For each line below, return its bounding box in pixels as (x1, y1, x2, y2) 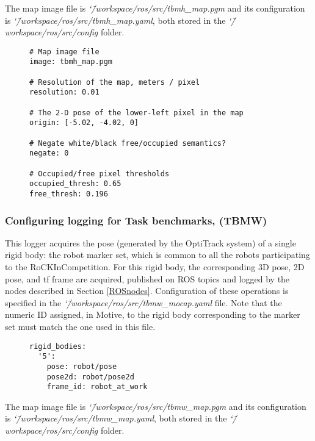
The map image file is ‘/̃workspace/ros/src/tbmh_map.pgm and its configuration (5, 2, 305, 14)
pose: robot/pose (46, 362, 117, 371)
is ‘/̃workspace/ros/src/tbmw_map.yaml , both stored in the (5, 412, 227, 425)
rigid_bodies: (29, 342, 87, 351)
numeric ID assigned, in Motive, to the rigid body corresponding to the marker (5, 308, 300, 321)
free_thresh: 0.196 (29, 189, 108, 198)
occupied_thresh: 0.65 (29, 179, 121, 188)
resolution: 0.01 (29, 88, 100, 97)
